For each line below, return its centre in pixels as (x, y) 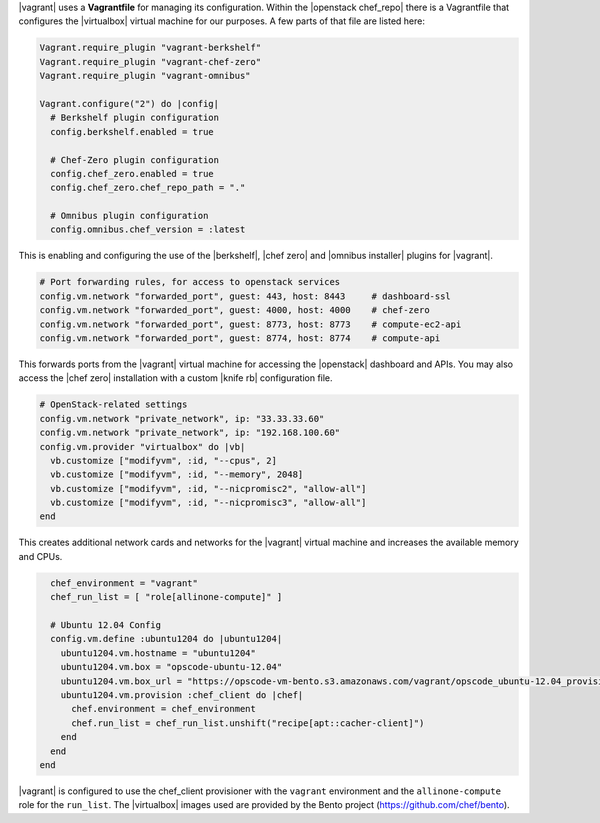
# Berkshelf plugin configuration (135, 118)
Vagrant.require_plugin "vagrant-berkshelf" (150, 48)
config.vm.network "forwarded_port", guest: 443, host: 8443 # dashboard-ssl (245, 296)
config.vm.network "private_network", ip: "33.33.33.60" (182, 418)
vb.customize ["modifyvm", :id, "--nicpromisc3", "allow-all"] (208, 503)
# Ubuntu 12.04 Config (106, 625)
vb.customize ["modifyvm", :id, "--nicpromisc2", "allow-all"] (208, 488)
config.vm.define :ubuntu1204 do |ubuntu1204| (166, 639)
